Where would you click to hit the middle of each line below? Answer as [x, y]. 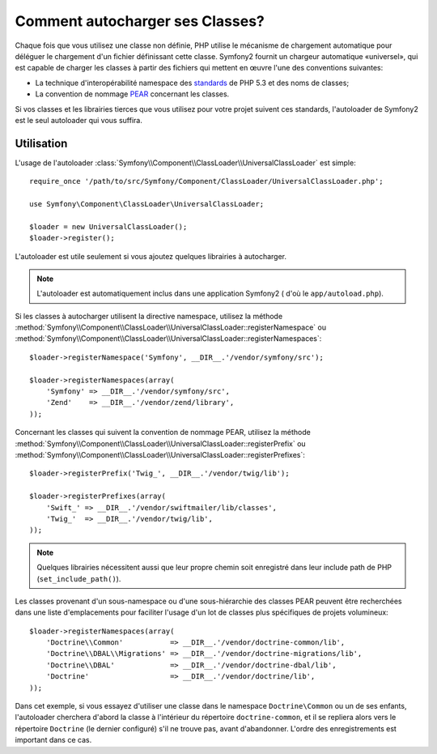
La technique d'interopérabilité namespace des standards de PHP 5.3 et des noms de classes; [192, 83]
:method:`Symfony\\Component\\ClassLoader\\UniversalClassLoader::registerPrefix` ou [161, 443]
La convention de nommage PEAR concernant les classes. [132, 94]
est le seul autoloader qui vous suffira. [79, 120]
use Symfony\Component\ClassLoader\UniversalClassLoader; [147, 204]
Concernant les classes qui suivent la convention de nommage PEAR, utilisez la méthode [163, 432]
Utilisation [41, 143]
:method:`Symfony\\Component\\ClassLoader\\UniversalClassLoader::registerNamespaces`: [168, 339]
